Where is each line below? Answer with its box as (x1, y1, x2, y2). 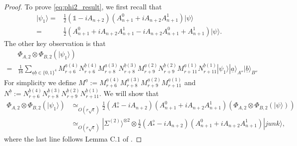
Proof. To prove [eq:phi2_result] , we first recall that (4, 1, 162, 11)
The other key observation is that (4, 38, 106, 48)
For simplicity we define (4, 77, 76, 87)
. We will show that (99, 88, 159, 98)
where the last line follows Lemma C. (4, 133, 117, 144)
